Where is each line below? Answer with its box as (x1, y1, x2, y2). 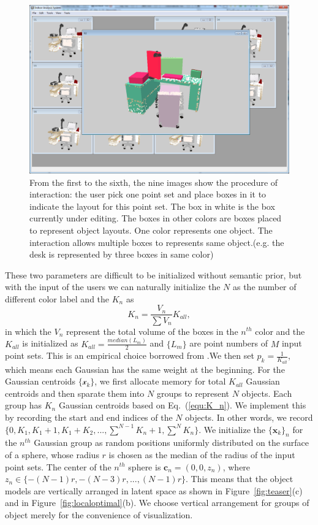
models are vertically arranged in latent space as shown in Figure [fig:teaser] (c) (5, 484, 303, 497)
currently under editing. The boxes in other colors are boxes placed (29, 212, 282, 224)
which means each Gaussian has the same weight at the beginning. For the (5, 362, 285, 375)
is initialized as (22, 337, 78, 350)
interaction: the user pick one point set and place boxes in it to (29, 188, 267, 201)
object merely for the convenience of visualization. (5, 508, 193, 521)
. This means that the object (186, 472, 293, 485)
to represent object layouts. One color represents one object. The (29, 223, 273, 236)
